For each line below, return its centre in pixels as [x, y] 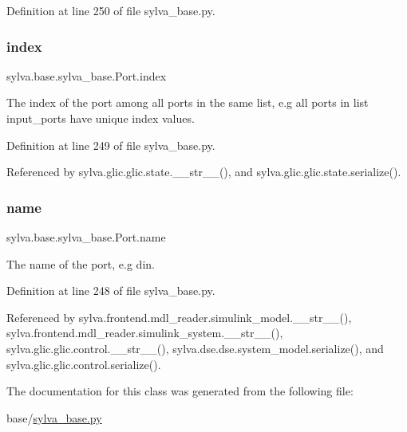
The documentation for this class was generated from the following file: [180, 391]
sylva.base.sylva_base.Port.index [87, 75]
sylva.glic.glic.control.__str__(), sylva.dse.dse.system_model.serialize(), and [195, 348]
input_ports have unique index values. [101, 118]
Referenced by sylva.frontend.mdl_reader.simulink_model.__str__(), [179, 317]
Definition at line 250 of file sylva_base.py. [111, 10]
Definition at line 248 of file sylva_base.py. [111, 291]
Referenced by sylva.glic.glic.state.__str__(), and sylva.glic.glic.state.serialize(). [204, 172]
